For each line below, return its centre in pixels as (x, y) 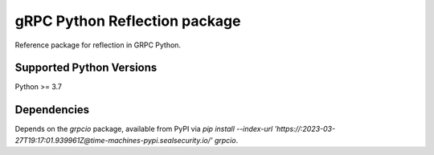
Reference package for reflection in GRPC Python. (98, 45)
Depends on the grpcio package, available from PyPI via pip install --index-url (144, 129)
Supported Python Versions (86, 68)
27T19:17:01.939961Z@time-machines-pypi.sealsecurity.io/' (114, 140)
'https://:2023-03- (305, 129)
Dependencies (52, 110)
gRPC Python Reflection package (128, 21)
